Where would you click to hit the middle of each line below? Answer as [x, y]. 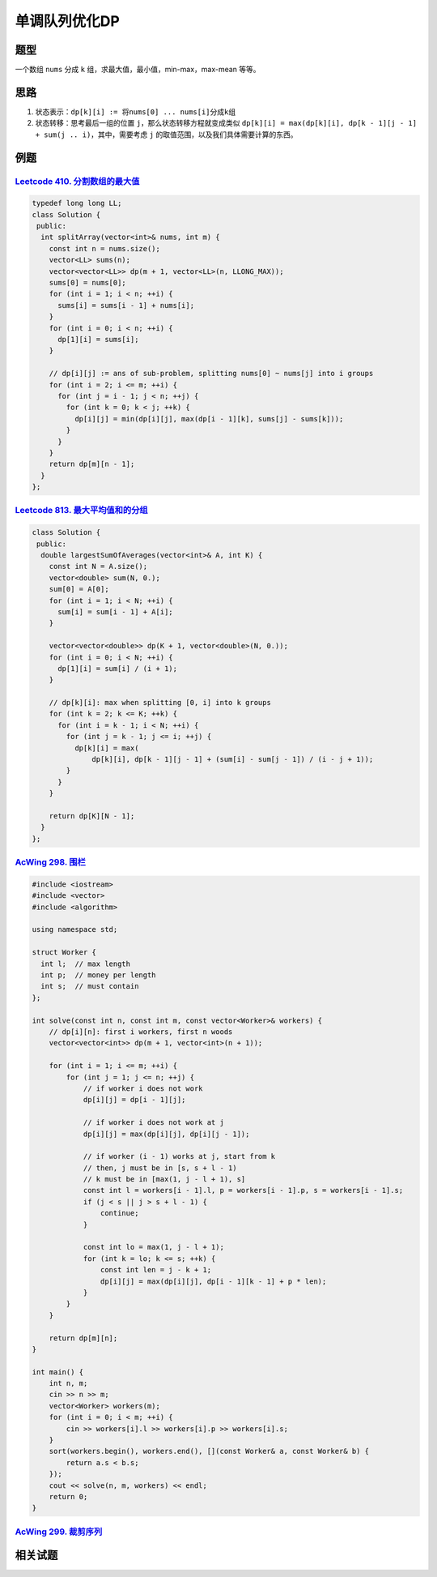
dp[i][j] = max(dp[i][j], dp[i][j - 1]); [166, 1134]
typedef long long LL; [77, 203]
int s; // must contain [90, 986]
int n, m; [68, 1383]
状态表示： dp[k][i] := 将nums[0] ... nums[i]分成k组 [136, 111]
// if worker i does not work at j [153, 1123]
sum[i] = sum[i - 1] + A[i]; [115, 611]
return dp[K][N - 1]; [92, 816]
